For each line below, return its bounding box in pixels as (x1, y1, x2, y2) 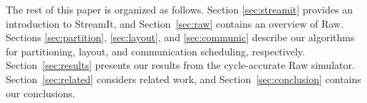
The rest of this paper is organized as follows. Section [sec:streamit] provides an (6, 2, 353, 16)
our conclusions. (6, 85, 76, 100)
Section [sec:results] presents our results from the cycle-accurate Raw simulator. (6, 58, 355, 72)
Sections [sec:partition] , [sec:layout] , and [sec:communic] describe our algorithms (6, 30, 355, 45)
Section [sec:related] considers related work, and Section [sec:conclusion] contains (6, 71, 361, 86)
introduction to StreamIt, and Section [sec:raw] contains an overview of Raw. (6, 16, 343, 31)
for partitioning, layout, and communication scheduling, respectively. (6, 43, 305, 58)
